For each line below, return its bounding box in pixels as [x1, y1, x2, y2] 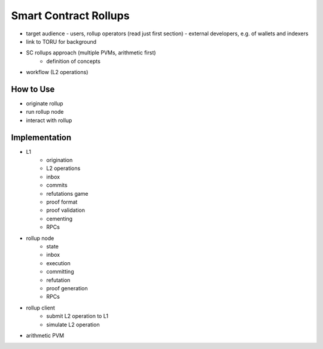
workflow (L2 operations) [26, 69, 89, 76]
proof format [46, 198, 78, 206]
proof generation [46, 284, 88, 292]
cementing [46, 215, 73, 222]
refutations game [46, 190, 89, 197]
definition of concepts [46, 57, 101, 65]
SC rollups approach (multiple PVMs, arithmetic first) [26, 49, 156, 56]
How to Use [11, 84, 55, 94]
